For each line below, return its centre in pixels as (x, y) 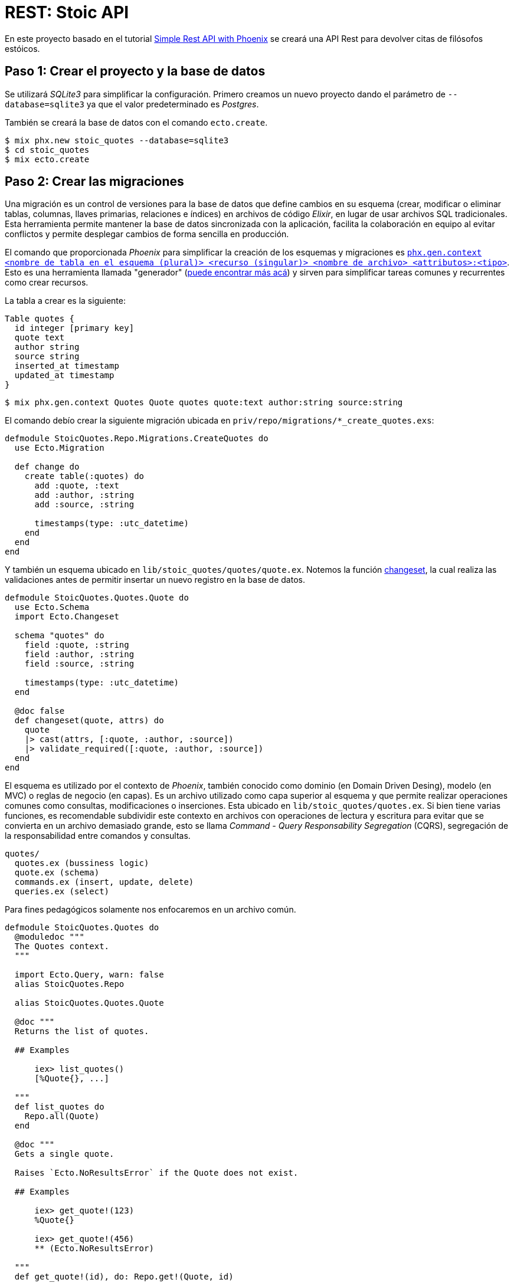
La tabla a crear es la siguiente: (65, 301)
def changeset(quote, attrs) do (89, 721)
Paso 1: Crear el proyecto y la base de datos (135, 71)
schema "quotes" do (59, 636)
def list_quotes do (59, 1107)
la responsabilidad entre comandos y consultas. (98, 836)
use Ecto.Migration (59, 448)
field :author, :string (79, 655)
